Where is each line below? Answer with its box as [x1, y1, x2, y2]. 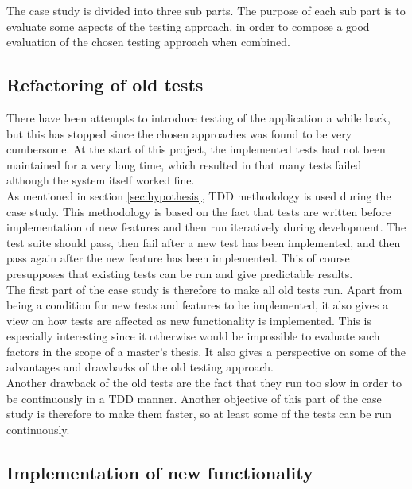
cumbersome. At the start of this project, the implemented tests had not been [6, 141, 386, 157]
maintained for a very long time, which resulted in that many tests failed [6, 156, 362, 173]
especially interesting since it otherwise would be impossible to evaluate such [6, 328, 380, 344]
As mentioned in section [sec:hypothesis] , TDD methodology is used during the [6, 187, 391, 204]
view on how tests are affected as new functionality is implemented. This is [6, 312, 371, 328]
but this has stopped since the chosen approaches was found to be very [6, 125, 352, 142]
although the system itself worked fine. [6, 172, 195, 188]
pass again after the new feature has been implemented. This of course [6, 250, 350, 266]
